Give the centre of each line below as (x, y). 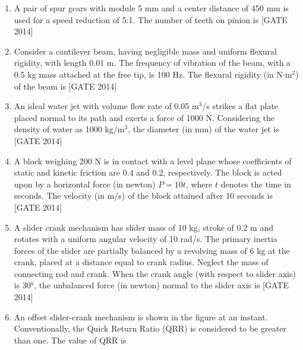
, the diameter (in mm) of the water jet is (203, 129)
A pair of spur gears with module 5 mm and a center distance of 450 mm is (151, 8)
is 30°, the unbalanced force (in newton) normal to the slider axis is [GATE (151, 285)
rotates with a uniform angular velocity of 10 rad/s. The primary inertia (146, 239)
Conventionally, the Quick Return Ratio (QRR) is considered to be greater (150, 328)
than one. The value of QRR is (70, 340)
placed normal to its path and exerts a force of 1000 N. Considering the (144, 117)
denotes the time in (256, 184)
